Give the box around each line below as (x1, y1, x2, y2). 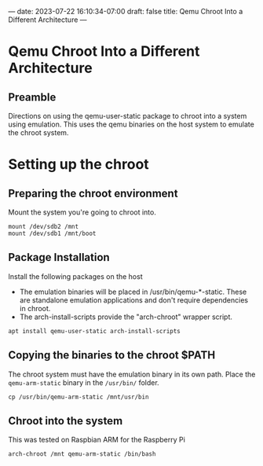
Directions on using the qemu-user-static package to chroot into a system (8, 112, 247, 120)
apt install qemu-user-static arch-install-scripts (8, 327, 181, 335)
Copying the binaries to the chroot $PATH (8, 349, 216, 362)
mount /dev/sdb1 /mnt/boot (8, 229, 97, 237)
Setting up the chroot (8, 156, 149, 174)
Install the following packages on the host (8, 271, 143, 281)
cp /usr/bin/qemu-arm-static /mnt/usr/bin (8, 393, 149, 401)
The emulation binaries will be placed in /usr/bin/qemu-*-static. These (19, 287, 247, 296)
